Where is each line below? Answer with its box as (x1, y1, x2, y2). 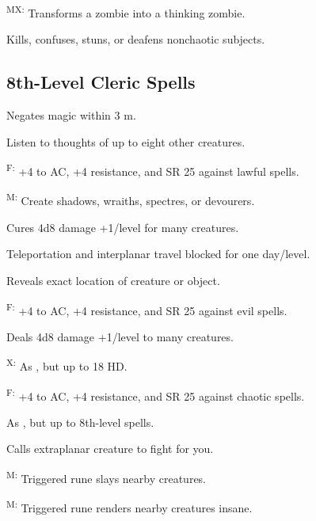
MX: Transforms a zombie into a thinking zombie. (6, 2, 246, 21)
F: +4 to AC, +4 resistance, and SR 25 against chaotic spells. (6, 385, 305, 404)
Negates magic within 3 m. (6, 107, 136, 124)
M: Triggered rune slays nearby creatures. (6, 468, 207, 486)
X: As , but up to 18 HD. (6, 356, 128, 375)
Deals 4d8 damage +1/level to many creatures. (6, 328, 234, 344)
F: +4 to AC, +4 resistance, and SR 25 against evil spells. (6, 299, 287, 318)
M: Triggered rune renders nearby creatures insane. (6, 497, 253, 515)
